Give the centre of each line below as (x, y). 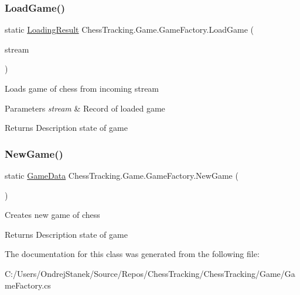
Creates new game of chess (52, 215)
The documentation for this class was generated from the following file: (132, 254)
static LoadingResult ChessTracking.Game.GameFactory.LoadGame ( (129, 29)
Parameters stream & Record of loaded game (85, 108)
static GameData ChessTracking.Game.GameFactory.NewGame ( (122, 175)
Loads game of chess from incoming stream (82, 88)
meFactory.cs (28, 285)
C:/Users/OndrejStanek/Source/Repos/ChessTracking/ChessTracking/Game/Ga (150, 273)
